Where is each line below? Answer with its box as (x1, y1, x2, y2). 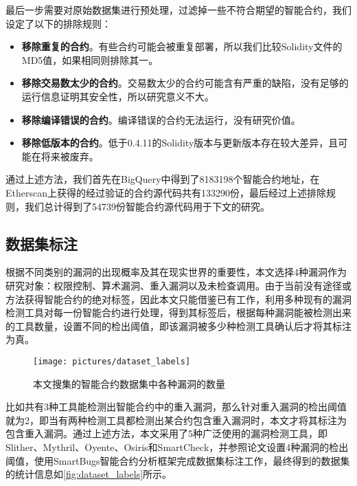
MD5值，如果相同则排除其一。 (21, 52, 159, 67)
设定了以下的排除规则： (5, 16, 111, 30)
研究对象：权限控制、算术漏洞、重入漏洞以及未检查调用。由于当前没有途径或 (5, 278, 352, 292)
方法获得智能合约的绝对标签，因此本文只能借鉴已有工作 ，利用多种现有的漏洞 (5, 291, 352, 306)
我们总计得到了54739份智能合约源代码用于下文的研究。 (24, 199, 270, 213)
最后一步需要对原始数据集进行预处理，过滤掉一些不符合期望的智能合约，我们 (5, 3, 352, 16)
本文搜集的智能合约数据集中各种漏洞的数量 (33, 376, 225, 390)
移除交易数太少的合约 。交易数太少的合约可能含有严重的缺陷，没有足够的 (21, 76, 349, 90)
